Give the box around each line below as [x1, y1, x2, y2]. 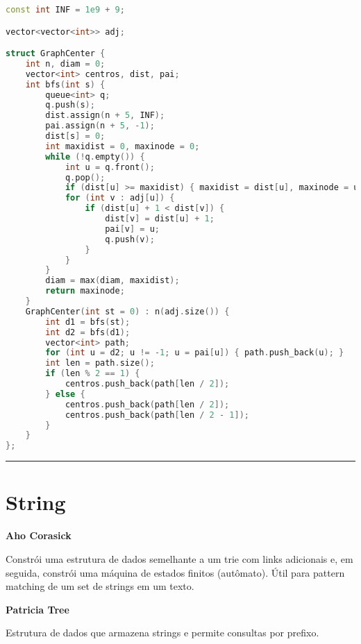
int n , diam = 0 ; [25, 58, 106, 69]
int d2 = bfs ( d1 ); [45, 327, 131, 337]
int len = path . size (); [45, 358, 155, 368]
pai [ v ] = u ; [105, 223, 160, 234]
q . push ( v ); [105, 234, 155, 244]
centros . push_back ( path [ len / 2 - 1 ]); [65, 409, 249, 420]
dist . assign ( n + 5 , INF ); [45, 110, 165, 121]
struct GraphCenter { [6, 49, 106, 59]
